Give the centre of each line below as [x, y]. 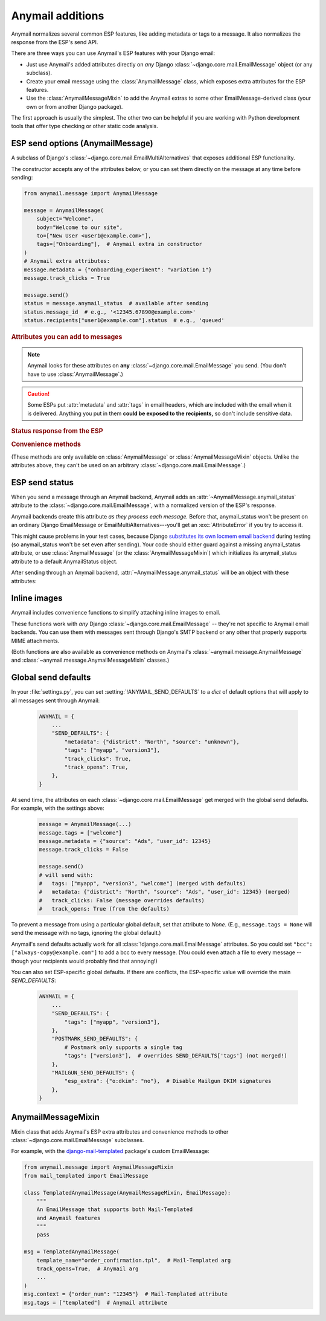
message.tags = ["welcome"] [80, 833]
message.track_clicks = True [67, 278]
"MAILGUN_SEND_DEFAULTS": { [93, 1072]
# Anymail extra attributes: [67, 261]
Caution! [39, 394]
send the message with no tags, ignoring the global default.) [86, 933]
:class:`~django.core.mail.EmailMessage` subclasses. [78, 1140]
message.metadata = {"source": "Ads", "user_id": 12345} [125, 841]
